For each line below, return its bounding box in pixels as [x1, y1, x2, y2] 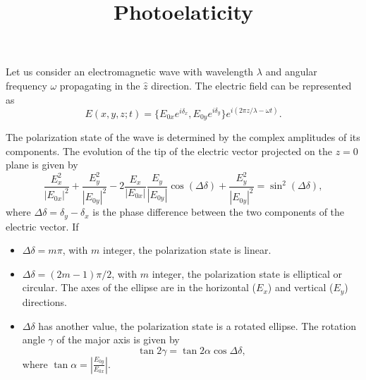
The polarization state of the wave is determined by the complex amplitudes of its [6, 130, 360, 145]
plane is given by [6, 157, 78, 172]
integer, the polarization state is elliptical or [152, 266, 343, 281]
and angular [265, 64, 317, 79]
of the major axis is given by [56, 332, 180, 347]
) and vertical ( [267, 280, 334, 295]
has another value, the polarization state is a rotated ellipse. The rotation [38, 318, 357, 333]
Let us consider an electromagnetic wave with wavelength [6, 64, 254, 79]
